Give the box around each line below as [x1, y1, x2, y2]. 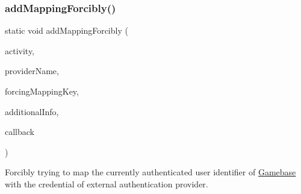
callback [5, 125, 34, 138]
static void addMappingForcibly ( [5, 24, 128, 37]
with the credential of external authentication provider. [5, 177, 208, 190]
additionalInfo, [5, 105, 59, 117]
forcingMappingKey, [5, 85, 79, 97]
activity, [5, 44, 35, 57]
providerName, [5, 64, 59, 77]
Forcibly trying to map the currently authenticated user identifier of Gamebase [5, 166, 296, 178]
